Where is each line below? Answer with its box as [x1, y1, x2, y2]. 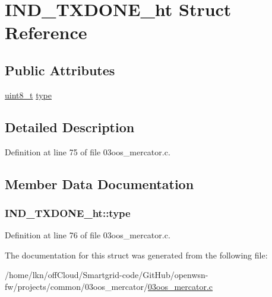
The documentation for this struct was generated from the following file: [5, 248, 268, 261]
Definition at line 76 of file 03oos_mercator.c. [5, 229, 170, 241]
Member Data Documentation [5, 174, 194, 193]
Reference [5, 20, 87, 44]
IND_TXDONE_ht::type [5, 205, 131, 220]
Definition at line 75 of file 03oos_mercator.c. [5, 145, 170, 158]
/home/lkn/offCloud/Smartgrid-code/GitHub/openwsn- [5, 269, 208, 281]
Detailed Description [5, 117, 135, 136]
